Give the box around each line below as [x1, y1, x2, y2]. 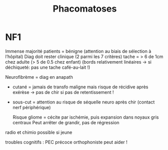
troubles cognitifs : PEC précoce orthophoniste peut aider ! [5, 139, 128, 145]
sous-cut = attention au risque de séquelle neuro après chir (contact [12, 99, 155, 105]
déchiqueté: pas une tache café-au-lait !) [5, 64, 91, 70]
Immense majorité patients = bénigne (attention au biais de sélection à [5, 48, 151, 54]
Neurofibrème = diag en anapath [5, 74, 73, 80]
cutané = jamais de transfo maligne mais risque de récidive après [12, 84, 149, 90]
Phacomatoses [52, 3, 117, 15]
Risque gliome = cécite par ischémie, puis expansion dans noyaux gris [12, 114, 159, 120]
